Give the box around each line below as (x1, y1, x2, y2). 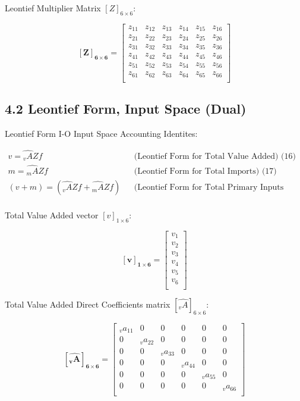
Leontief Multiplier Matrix (5, 2, 101, 14)
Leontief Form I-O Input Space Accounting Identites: (5, 127, 198, 139)
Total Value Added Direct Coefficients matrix (5, 297, 170, 310)
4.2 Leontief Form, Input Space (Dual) (5, 99, 247, 118)
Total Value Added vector (5, 209, 99, 221)
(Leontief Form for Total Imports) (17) (134, 167, 277, 176)
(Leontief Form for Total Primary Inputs (134, 183, 284, 192)
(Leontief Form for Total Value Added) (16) (134, 152, 296, 161)
